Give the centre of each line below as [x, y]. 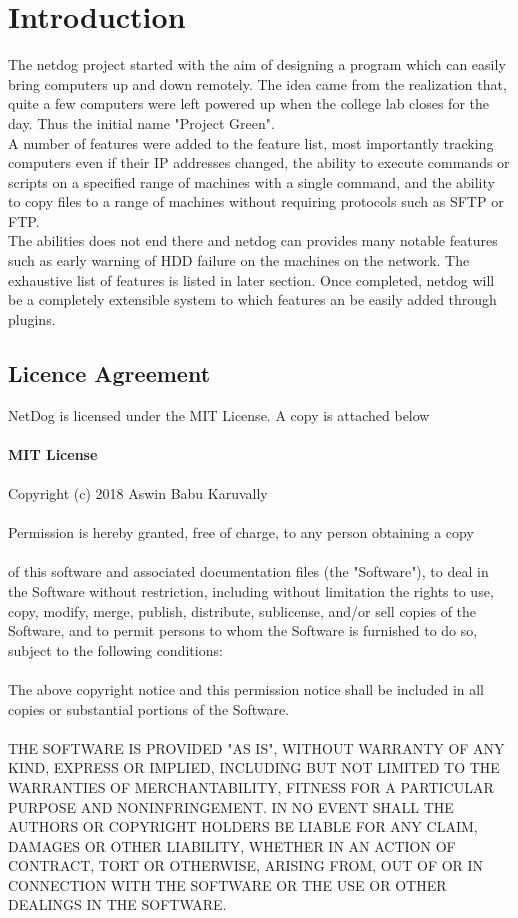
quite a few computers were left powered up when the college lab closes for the [248, 103]
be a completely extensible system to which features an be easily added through [252, 299]
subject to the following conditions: [115, 649]
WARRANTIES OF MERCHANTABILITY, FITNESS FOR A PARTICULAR [251, 786]
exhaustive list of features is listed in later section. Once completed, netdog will [251, 279]
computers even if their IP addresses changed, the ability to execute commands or [259, 162]
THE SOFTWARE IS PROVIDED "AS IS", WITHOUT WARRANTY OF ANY [256, 747]
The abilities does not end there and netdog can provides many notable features [253, 240]
